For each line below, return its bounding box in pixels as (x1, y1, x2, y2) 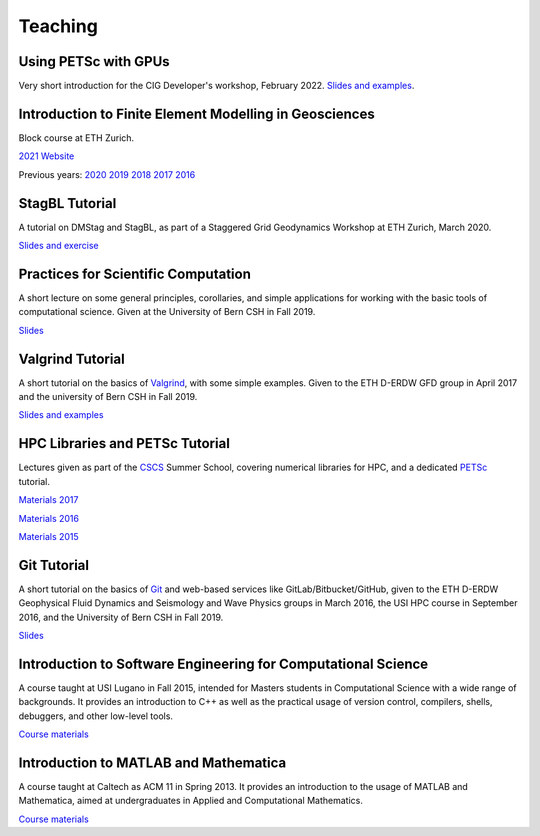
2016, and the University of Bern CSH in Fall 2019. (18, 611, 224, 623)
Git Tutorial (18, 556, 90, 574)
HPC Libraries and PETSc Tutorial (18, 435, 230, 452)
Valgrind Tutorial (18, 350, 125, 367)
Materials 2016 (18, 512, 80, 524)
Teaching (18, 15, 99, 37)
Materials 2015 (18, 530, 79, 542)
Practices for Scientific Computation (18, 265, 252, 282)
